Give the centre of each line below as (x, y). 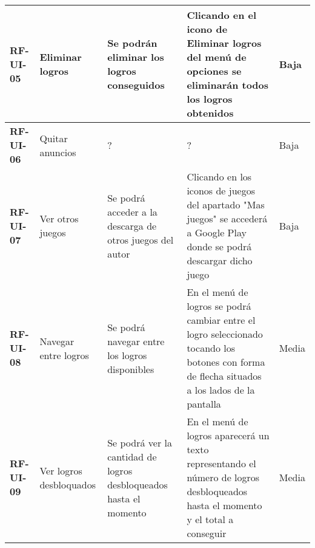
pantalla (204, 404)
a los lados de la (221, 390)
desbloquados (68, 484)
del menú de (217, 57)
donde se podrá (219, 246)
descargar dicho (220, 260)
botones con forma (226, 362)
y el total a (210, 519)
